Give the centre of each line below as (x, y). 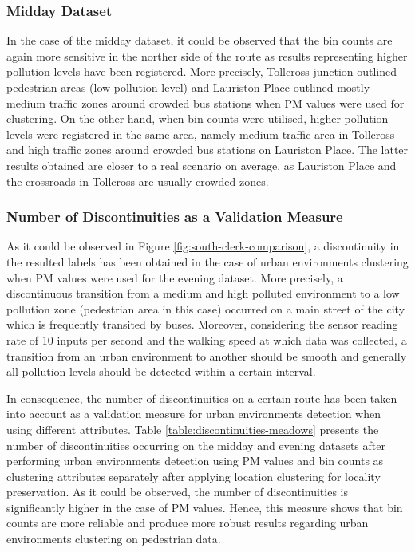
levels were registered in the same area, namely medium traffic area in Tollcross (201, 134)
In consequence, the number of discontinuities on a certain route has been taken (202, 398)
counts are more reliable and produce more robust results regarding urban (188, 523)
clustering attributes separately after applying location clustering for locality (194, 476)
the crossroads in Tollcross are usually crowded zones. (138, 181)
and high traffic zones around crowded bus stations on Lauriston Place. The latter (207, 150)
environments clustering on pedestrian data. (114, 539)
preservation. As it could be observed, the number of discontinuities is (178, 492)
